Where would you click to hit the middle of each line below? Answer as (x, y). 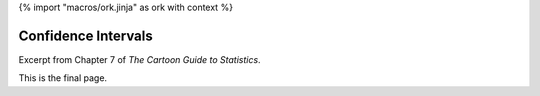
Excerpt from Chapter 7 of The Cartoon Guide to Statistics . (139, 59)
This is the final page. (63, 78)
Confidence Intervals (86, 35)
